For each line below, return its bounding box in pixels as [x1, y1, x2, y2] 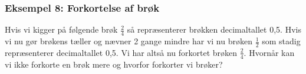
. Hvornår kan [244, 46, 295, 58]
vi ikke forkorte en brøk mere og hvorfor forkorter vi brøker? [5, 58, 223, 70]
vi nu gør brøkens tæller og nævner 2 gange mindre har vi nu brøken [5, 35, 252, 47]
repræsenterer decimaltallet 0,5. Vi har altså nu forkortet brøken [5, 46, 238, 58]
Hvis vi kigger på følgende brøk [5, 23, 118, 36]
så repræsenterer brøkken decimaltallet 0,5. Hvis [127, 23, 301, 36]
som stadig [262, 35, 301, 47]
